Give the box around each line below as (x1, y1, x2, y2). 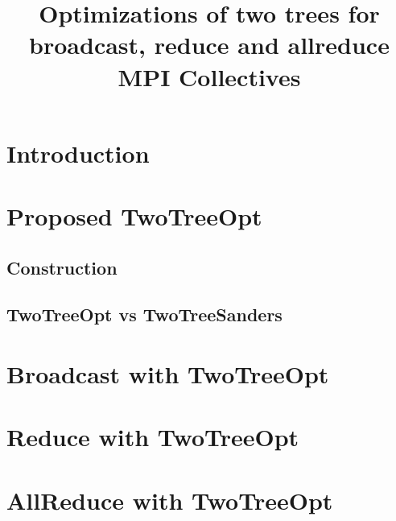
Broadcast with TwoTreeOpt (6, 358, 329, 391)
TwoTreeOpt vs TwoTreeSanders (6, 302, 283, 327)
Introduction (6, 136, 150, 169)
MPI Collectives (118, 60, 301, 93)
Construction (6, 254, 118, 279)
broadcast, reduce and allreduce (29, 28, 390, 61)
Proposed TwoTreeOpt (6, 200, 262, 233)
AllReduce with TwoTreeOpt (6, 483, 333, 516)
